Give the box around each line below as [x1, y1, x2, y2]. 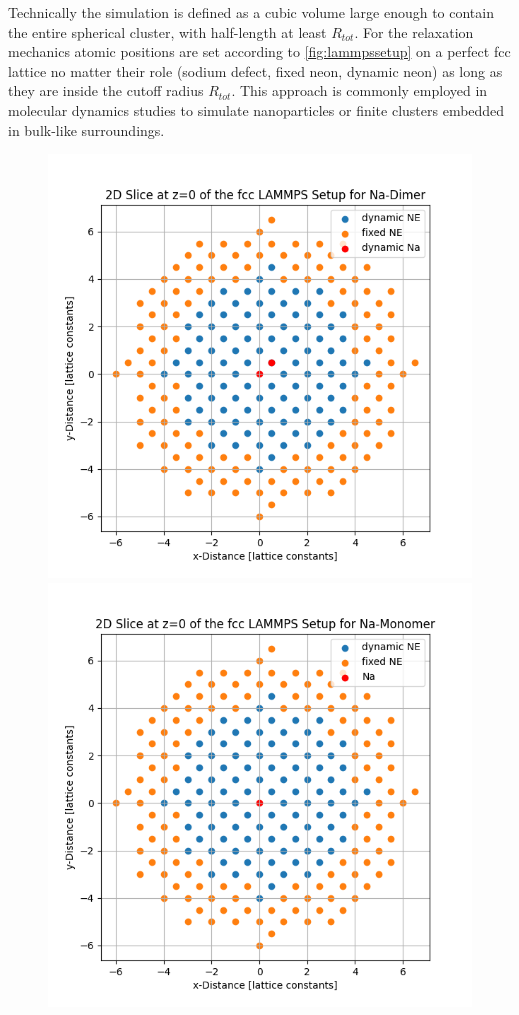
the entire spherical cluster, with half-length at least [8, 21, 327, 42]
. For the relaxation [354, 21, 474, 42]
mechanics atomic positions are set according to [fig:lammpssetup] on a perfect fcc [8, 41, 511, 62]
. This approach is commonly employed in [231, 80, 488, 101]
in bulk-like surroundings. [8, 119, 165, 140]
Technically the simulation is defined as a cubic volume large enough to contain [8, 2, 494, 22]
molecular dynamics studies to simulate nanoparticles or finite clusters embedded [8, 99, 505, 120]
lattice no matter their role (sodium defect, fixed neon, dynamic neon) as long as [8, 60, 503, 81]
